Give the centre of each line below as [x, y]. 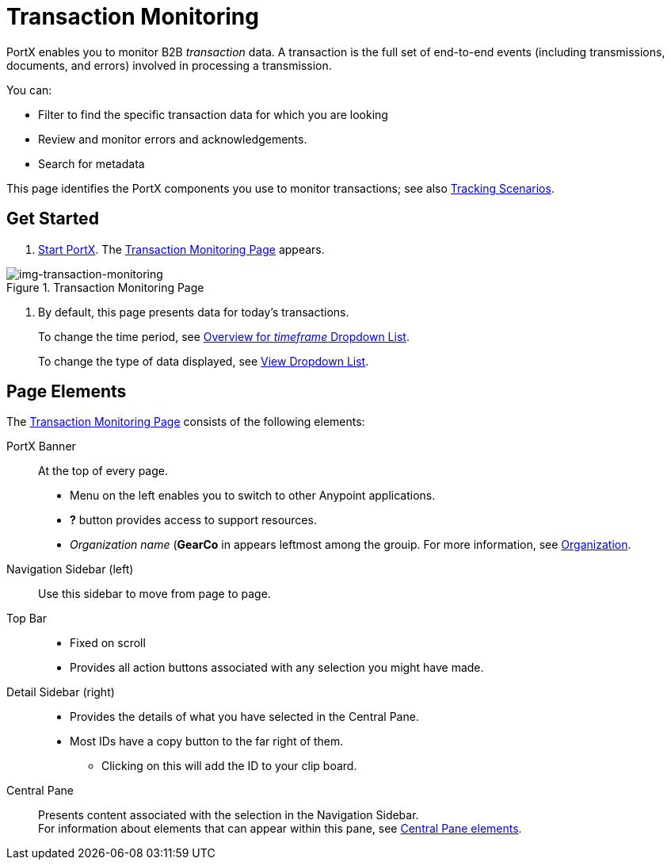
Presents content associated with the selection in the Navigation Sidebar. [229, 815]
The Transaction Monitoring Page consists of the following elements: [186, 422]
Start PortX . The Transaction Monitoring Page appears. [181, 249]
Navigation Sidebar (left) [70, 569]
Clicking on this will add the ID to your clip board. [229, 766]
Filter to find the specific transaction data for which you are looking [213, 114]
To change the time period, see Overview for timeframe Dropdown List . [224, 336]
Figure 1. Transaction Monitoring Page [105, 287]
